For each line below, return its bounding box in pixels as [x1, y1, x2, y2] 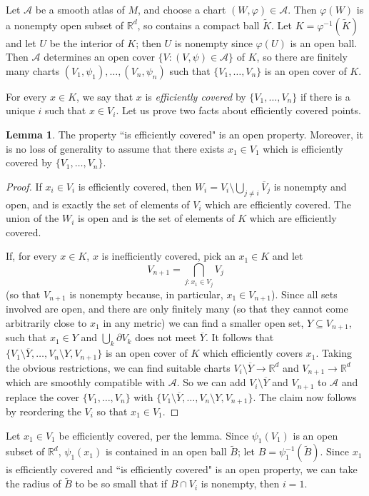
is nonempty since [174, 35, 253, 50]
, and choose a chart [137, 2, 226, 16]
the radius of [6, 476, 61, 491]
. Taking [315, 345, 352, 360]
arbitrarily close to [6, 315, 87, 330]
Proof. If [6, 178, 42, 193]
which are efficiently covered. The [205, 196, 351, 211]
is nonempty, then [201, 476, 280, 491]
